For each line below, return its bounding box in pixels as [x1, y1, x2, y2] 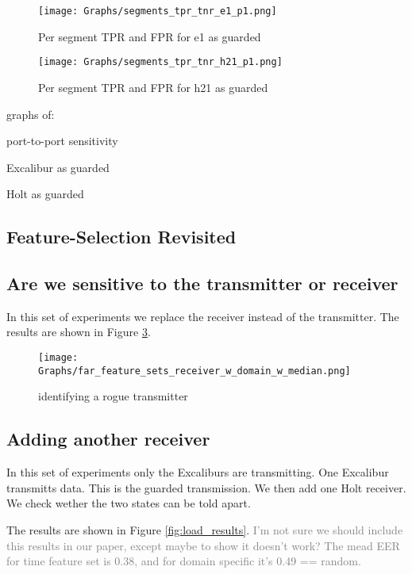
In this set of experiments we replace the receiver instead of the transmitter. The [6, 308, 399, 324]
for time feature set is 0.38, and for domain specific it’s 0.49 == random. [6, 553, 361, 569]
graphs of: [6, 105, 55, 122]
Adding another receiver [6, 427, 210, 451]
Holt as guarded [6, 186, 84, 202]
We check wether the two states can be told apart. [6, 495, 251, 511]
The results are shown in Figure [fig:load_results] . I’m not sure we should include [6, 521, 403, 538]
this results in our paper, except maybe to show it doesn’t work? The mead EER [6, 537, 400, 553]
